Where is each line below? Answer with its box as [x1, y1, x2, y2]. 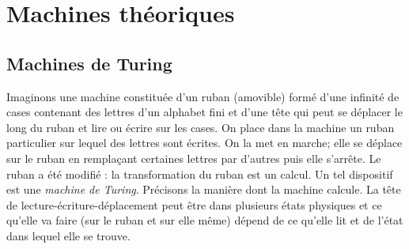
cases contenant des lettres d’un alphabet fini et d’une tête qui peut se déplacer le [6, 104, 403, 120]
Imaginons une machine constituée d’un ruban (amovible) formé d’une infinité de [6, 88, 400, 104]
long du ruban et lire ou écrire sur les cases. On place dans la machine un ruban [6, 119, 395, 135]
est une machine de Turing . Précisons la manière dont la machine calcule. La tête [6, 181, 401, 198]
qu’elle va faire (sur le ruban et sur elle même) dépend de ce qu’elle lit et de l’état [6, 212, 403, 228]
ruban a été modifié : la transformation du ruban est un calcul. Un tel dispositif [6, 165, 393, 182]
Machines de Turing [6, 51, 172, 75]
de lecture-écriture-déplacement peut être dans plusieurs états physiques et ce [6, 196, 382, 213]
